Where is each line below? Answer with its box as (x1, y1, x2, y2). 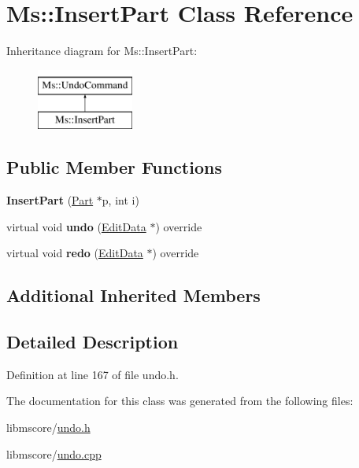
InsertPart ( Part (6, 192, 94, 208)
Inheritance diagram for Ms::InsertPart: (6, 42, 198, 59)
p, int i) (102, 192, 139, 208)
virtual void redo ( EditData (6, 245, 143, 261)
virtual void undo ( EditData (6, 218, 146, 234)
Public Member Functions (6, 155, 222, 179)
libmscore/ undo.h (6, 419, 91, 436)
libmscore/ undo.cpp (6, 445, 102, 462)
